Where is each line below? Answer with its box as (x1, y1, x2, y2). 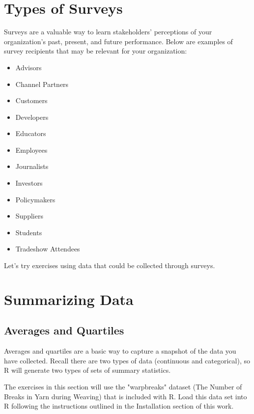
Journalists (15, 161, 49, 171)
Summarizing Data (4, 289, 134, 309)
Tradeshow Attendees (15, 244, 80, 254)
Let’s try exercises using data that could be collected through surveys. (4, 260, 215, 271)
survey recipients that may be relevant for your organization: (4, 46, 187, 56)
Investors (15, 178, 43, 188)
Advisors (15, 62, 42, 72)
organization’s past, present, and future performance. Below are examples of (4, 36, 233, 46)
